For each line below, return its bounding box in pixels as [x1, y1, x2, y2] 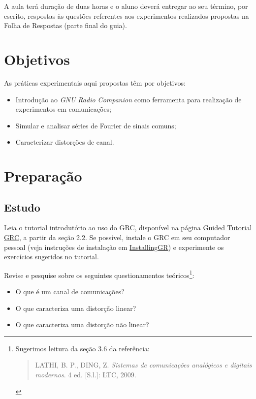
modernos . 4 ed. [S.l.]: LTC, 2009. [35, 369, 136, 380]
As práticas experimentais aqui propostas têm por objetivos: [4, 77, 186, 88]
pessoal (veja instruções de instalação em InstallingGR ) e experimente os [4, 242, 224, 252]
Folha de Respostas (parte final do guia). [4, 20, 127, 31]
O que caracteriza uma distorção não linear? [15, 319, 149, 330]
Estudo [4, 199, 40, 215]
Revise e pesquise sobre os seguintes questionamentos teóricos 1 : [4, 268, 194, 280]
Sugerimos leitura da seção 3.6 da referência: [15, 343, 150, 353]
